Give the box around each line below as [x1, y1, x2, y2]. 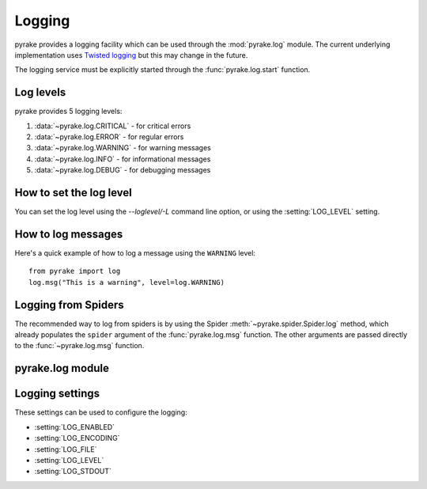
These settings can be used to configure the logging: [14, 407, 187, 417]
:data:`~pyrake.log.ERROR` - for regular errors [34, 132, 184, 142]
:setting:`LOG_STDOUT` [34, 467, 112, 476]
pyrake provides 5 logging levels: [14, 107, 123, 116]
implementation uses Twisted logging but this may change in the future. [14, 50, 248, 59]
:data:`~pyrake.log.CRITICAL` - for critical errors [34, 121, 191, 131]
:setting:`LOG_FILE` [34, 444, 97, 454]
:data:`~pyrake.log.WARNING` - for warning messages [34, 143, 211, 153]
